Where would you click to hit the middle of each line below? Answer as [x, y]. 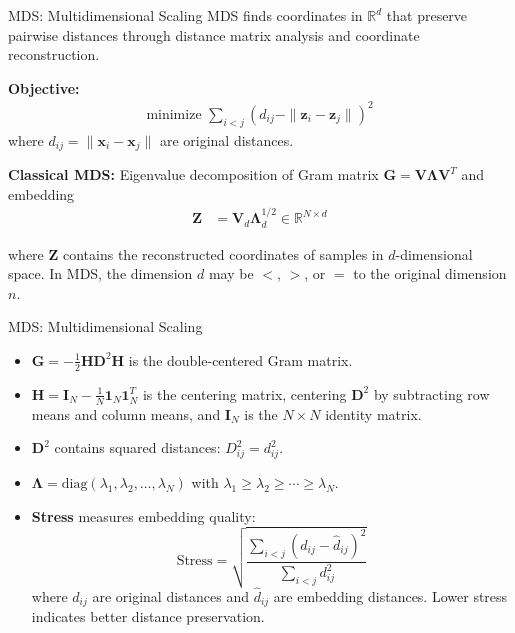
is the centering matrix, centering [244, 393]
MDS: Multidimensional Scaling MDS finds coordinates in [185, 15]
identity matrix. [373, 413]
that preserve [427, 15]
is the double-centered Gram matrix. [240, 359]
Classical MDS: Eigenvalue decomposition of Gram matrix [193, 174]
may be [231, 273]
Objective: [44, 87]
